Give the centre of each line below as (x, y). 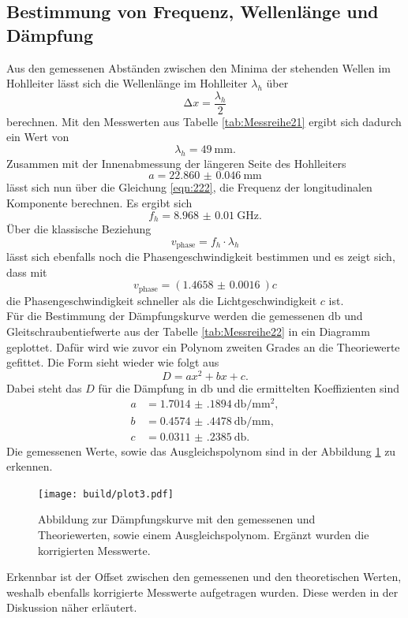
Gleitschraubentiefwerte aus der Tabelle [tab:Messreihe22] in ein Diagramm (188, 331)
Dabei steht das (44, 387)
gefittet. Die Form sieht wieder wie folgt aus (113, 362)
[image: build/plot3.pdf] (106, 494)
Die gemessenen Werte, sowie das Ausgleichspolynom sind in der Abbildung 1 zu (201, 450)
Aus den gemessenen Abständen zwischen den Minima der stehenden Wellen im (198, 67)
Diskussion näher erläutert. (72, 607)
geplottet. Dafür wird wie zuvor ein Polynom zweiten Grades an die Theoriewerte (203, 346)
